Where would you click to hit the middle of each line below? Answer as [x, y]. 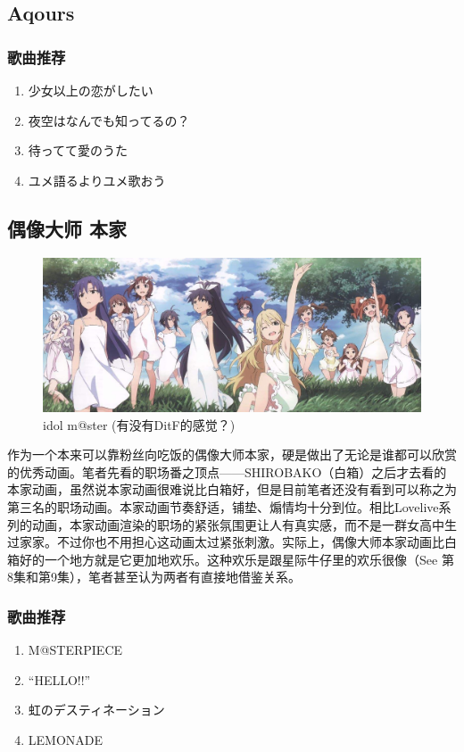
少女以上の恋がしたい [91, 90]
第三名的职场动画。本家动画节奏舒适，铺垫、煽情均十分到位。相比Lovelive [223, 507]
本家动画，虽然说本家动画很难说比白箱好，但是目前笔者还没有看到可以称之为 [232, 489]
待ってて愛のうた [78, 150]
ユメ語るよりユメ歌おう [97, 180]
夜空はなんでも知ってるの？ [109, 120]
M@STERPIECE [75, 650]
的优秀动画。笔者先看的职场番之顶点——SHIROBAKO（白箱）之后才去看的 [227, 471]
